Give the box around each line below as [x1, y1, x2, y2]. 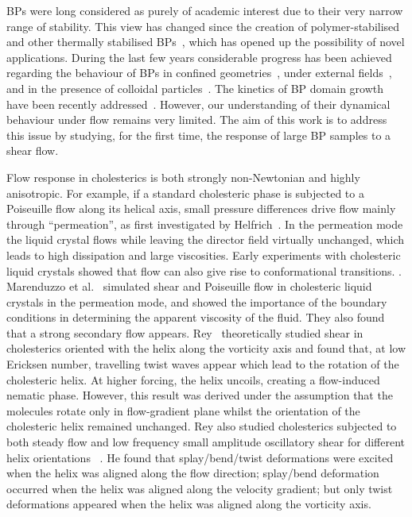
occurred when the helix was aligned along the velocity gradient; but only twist [6, 480, 393, 496]
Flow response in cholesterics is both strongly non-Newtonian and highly [6, 168, 360, 185]
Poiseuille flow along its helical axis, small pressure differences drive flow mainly [6, 200, 396, 217]
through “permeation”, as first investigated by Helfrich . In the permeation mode [6, 215, 403, 232]
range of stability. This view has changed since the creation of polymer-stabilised [6, 17, 400, 34]
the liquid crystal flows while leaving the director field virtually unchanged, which [6, 231, 405, 248]
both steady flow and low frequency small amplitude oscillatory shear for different [6, 434, 406, 450]
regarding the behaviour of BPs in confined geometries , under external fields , [6, 64, 392, 81]
